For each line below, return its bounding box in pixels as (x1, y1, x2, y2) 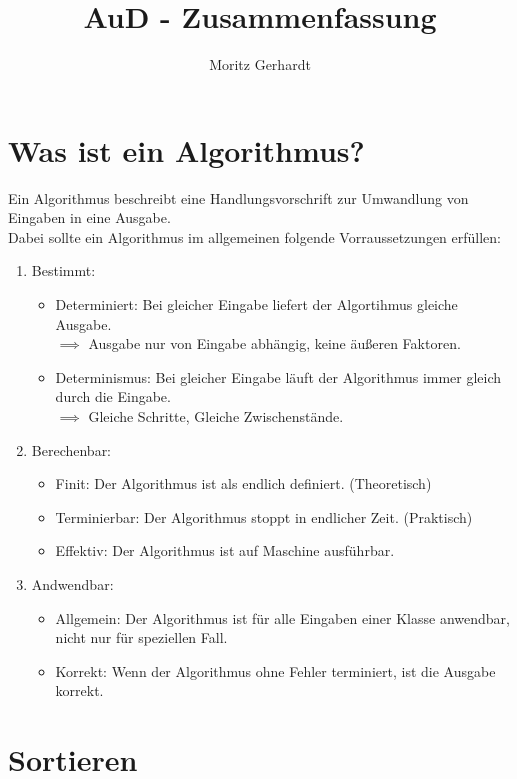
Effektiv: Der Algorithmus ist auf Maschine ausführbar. (55, 540, 395, 561)
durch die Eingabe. (55, 386, 171, 407)
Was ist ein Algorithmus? (8, 129, 365, 170)
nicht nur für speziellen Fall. (55, 627, 228, 648)
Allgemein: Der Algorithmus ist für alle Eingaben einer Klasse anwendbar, (55, 607, 510, 628)
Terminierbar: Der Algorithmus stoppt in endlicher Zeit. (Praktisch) (55, 506, 473, 527)
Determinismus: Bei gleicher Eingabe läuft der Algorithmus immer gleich (55, 366, 502, 387)
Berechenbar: (31, 439, 112, 460)
